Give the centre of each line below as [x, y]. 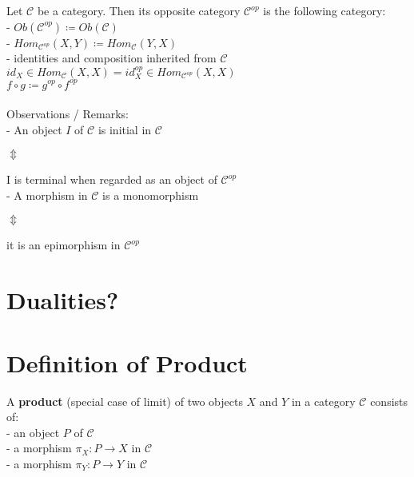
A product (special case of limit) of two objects [125, 401]
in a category [323, 401]
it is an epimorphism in [64, 245]
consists [389, 401]
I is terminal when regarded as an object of [112, 179]
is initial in [125, 129]
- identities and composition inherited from [111, 58]
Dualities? [63, 300]
